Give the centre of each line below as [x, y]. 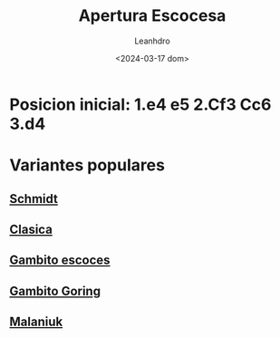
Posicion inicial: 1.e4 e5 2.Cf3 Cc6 [140, 104]
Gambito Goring [55, 291]
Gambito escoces [60, 261]
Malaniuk [36, 322]
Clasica [31, 229]
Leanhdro [152, 41]
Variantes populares [87, 165]
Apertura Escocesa [152, 16]
